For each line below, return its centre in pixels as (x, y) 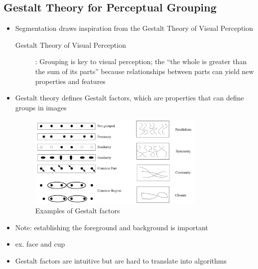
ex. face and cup (40, 244)
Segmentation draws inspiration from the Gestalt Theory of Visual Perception (134, 28)
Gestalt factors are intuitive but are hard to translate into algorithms (121, 260)
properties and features (70, 81)
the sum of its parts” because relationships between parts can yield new (144, 71)
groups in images (41, 107)
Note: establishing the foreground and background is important (112, 227)
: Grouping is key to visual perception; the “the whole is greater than (141, 61)
